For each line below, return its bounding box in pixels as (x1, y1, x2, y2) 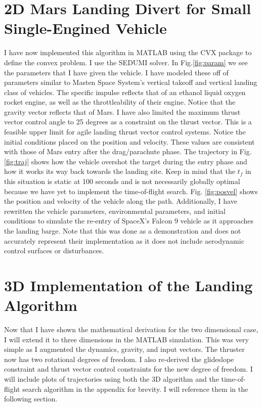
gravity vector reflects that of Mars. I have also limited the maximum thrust (4, 106, 241, 117)
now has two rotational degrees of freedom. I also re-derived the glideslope (4, 353, 234, 364)
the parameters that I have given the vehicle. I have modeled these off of (4, 67, 229, 77)
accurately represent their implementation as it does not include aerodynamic (4, 235, 244, 246)
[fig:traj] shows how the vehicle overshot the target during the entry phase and (4, 156, 247, 166)
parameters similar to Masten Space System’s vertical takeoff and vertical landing (4, 77, 257, 87)
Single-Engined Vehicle (4, 18, 167, 38)
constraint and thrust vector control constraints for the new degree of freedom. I (4, 364, 253, 374)
